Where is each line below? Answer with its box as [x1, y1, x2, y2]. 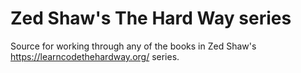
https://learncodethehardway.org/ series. [10, 50, 180, 62]
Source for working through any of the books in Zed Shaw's [10, 40, 257, 52]
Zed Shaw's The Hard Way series [10, 7, 292, 30]
